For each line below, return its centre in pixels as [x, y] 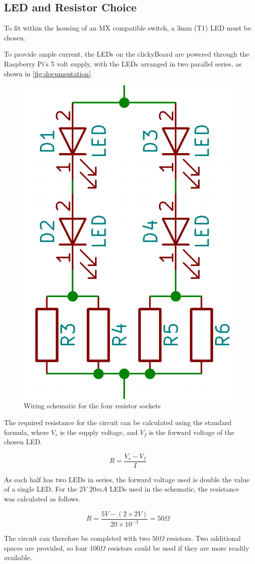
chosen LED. [23, 442]
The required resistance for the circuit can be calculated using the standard [118, 422]
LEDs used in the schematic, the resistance [174, 489]
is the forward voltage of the [191, 432]
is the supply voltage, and [99, 432]
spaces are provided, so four [46, 547]
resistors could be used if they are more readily [178, 547]
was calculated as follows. [42, 498]
